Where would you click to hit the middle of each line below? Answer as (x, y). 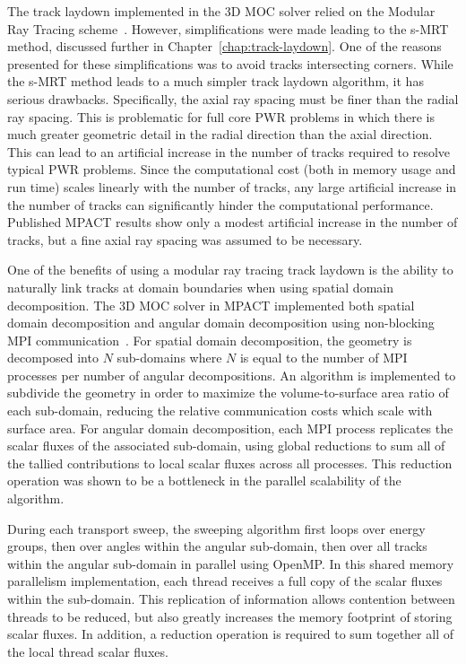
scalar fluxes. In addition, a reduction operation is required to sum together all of (230, 634)
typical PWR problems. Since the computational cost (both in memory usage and (232, 169)
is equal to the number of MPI (324, 358)
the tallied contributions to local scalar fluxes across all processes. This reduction (230, 463)
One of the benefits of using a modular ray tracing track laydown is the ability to (230, 270)
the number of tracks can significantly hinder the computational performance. (220, 204)
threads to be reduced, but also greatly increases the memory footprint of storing (230, 616)
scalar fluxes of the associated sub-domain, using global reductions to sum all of (226, 446)
